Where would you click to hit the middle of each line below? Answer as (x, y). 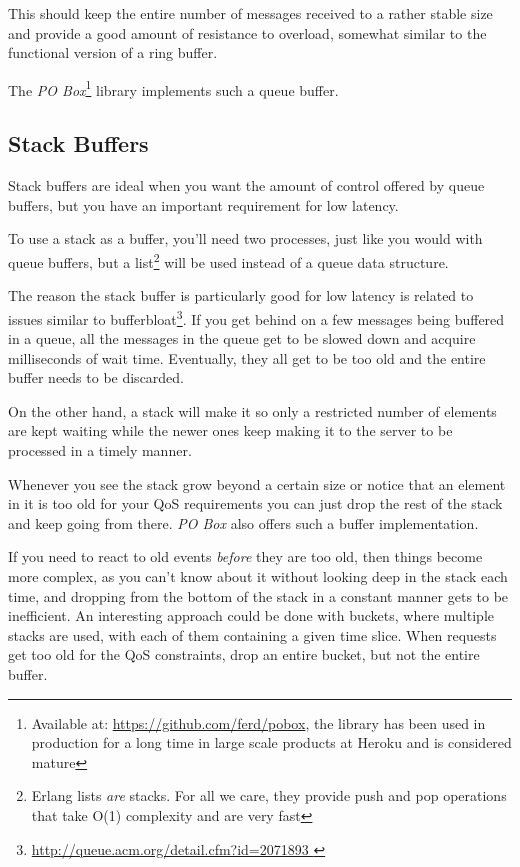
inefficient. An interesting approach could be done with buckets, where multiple (251, 615)
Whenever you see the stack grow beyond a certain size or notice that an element (257, 483)
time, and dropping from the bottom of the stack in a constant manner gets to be (258, 595)
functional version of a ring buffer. (113, 52)
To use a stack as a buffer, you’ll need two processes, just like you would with (245, 238)
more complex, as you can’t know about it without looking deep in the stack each (258, 576)
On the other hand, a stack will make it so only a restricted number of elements (252, 410)
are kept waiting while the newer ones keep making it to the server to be (230, 430)
